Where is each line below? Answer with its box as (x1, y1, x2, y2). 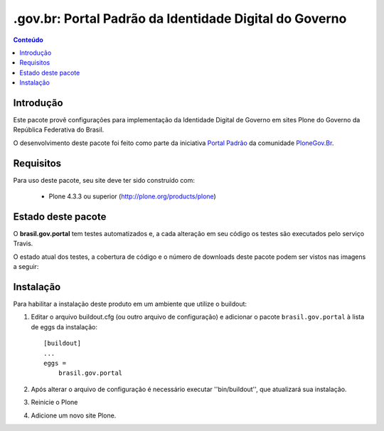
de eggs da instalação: (31, 322, 97, 331)
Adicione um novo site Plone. (31, 411, 117, 420)
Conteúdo (13, 36, 44, 44)
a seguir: (13, 262, 39, 271)
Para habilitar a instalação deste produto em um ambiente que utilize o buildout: (13, 299, 247, 309)
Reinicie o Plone (31, 398, 78, 407)
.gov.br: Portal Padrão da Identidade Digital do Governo (13, 11, 347, 26)
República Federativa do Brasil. (13, 125, 105, 134)
